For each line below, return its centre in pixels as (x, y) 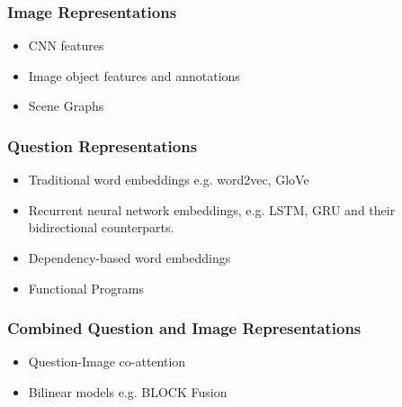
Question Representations (103, 145)
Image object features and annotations (134, 75)
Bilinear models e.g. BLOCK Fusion (128, 392)
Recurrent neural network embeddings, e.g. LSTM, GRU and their (212, 209)
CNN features (66, 45)
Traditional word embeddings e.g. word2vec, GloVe (169, 180)
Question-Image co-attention (107, 362)
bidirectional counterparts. (101, 227)
